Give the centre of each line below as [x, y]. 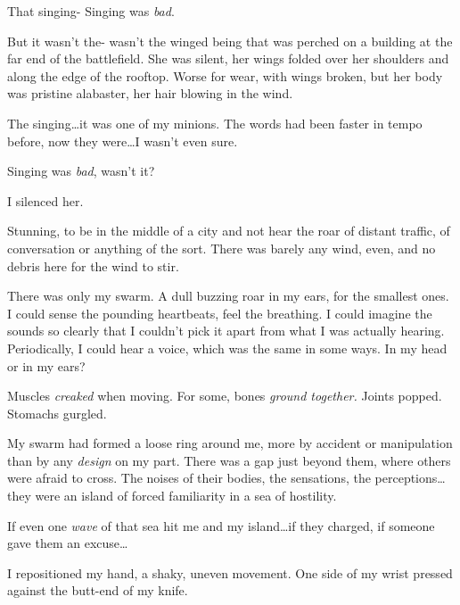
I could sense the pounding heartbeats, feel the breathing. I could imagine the [220, 313]
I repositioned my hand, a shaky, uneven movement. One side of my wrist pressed [230, 572]
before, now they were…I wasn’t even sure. [123, 141]
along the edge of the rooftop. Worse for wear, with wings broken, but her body [225, 75]
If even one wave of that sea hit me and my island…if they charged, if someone [221, 525]
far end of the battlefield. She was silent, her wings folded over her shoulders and [228, 58]
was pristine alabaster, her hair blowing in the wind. [150, 93]
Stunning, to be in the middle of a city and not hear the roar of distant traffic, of [229, 231]
